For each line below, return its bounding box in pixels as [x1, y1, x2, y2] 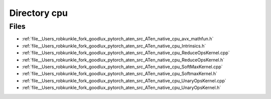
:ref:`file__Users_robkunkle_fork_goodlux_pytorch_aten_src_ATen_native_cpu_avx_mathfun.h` [22, 36, 214, 42]
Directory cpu [9, 7, 68, 18]
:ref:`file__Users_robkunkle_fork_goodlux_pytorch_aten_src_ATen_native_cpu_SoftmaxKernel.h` [22, 71, 218, 77]
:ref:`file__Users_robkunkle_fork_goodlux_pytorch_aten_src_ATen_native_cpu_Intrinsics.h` [22, 43, 206, 49]
